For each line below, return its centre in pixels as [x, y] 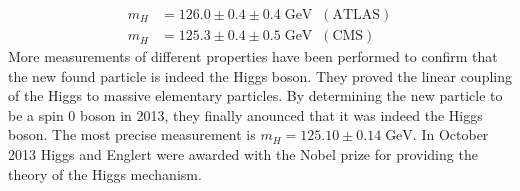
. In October [450, 134]
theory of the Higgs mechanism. [105, 173]
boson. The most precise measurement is [132, 134]
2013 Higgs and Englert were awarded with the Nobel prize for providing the [243, 154]
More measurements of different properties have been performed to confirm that [253, 56]
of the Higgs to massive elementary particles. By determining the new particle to [255, 95]
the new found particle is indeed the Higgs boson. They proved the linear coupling [260, 75]
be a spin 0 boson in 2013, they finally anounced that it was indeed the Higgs [245, 114]
